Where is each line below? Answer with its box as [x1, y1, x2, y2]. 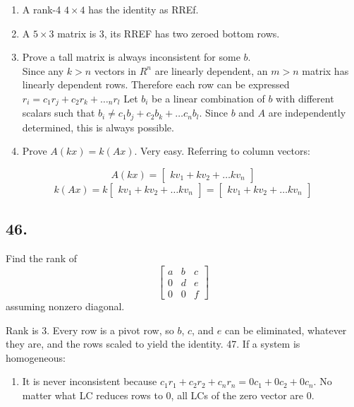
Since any [22, 63, 64, 78]
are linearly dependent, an [154, 63, 268, 78]
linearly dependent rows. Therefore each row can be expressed [22, 77, 290, 92]
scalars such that [22, 105, 95, 120]
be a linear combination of [152, 90, 265, 105]
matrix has [302, 63, 349, 78]
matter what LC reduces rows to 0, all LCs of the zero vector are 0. [22, 387, 315, 402]
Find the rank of [6, 251, 77, 266]
